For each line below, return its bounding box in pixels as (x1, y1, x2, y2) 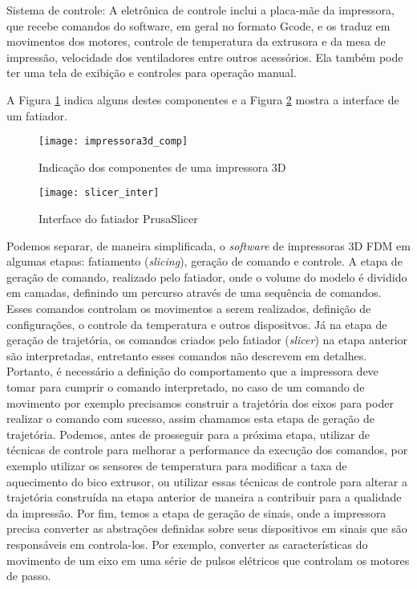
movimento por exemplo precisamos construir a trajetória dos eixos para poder (6, 394, 394, 411)
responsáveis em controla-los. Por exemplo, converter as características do (6, 535, 368, 552)
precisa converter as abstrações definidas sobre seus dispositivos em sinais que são (6, 520, 407, 537)
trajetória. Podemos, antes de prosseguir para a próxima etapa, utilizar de (6, 425, 370, 442)
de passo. (6, 567, 51, 584)
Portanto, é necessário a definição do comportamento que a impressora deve (6, 363, 379, 380)
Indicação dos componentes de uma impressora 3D (38, 158, 286, 175)
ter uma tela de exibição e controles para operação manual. (6, 64, 297, 81)
